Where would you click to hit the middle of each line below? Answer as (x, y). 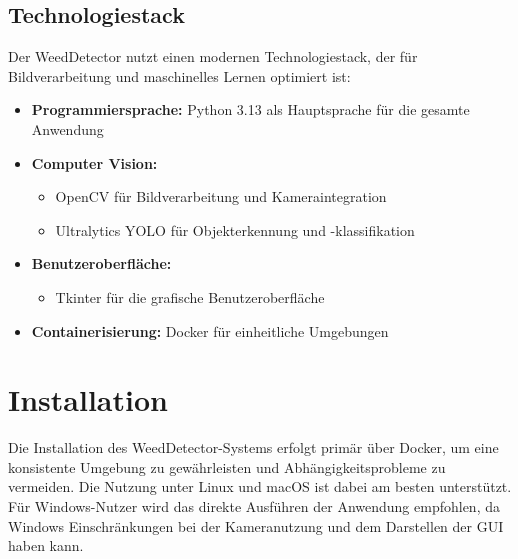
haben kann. (46, 545)
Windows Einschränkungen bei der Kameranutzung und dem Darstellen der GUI (256, 525)
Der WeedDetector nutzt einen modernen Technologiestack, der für (213, 56)
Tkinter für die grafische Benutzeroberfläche (190, 296)
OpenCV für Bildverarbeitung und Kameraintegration (221, 196)
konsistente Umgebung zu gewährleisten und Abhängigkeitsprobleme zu (227, 466)
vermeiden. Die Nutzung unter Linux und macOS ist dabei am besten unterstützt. (260, 486)
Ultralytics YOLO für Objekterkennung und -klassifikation (235, 229)
